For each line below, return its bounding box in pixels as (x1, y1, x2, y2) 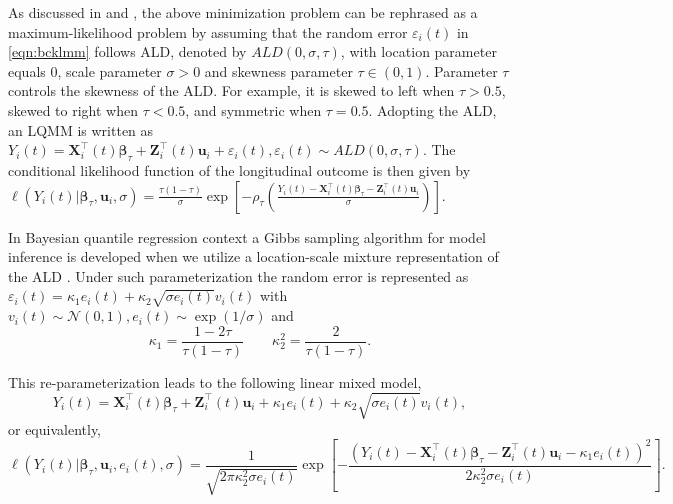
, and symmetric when (185, 99, 322, 120)
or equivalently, (8, 418, 102, 439)
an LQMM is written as (8, 119, 154, 140)
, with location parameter (340, 41, 497, 62)
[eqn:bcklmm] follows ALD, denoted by (8, 41, 247, 62)
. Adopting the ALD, (368, 99, 497, 120)
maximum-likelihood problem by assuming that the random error (8, 21, 408, 42)
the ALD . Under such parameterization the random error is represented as (8, 265, 469, 286)
